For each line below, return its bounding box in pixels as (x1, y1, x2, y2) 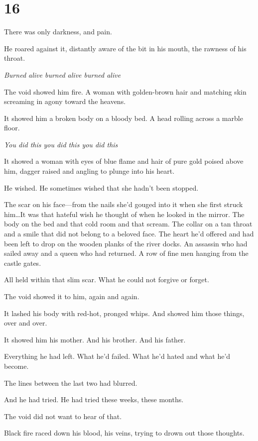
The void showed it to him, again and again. (4, 291, 139, 301)
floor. (4, 122, 20, 133)
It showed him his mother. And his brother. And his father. (4, 334, 186, 344)
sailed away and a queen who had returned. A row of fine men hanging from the (4, 248, 249, 258)
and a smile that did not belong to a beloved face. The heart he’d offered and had (4, 228, 254, 239)
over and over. (4, 318, 47, 328)
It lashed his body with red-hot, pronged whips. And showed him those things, (4, 308, 245, 318)
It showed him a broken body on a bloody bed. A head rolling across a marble (4, 112, 243, 123)
